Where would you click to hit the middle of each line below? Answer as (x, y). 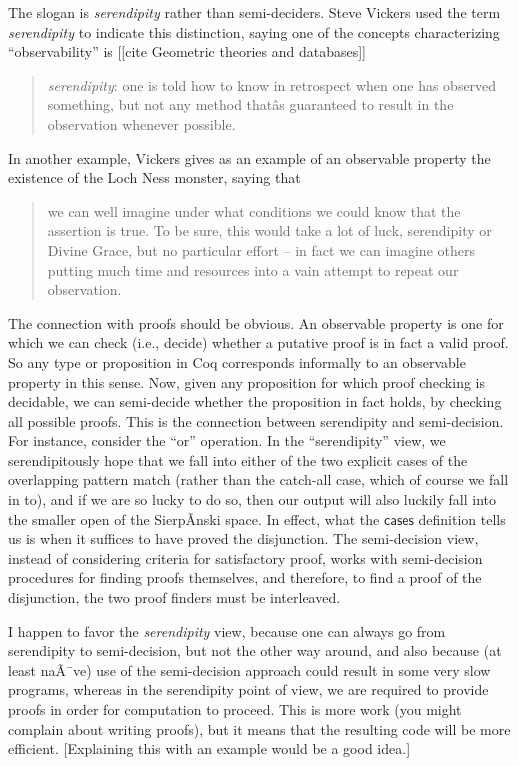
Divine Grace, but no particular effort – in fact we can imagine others (261, 249)
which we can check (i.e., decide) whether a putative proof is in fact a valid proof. (258, 342)
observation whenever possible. (141, 123)
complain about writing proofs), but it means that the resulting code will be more (259, 728)
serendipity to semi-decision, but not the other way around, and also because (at (255, 650)
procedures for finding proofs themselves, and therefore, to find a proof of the (245, 577)
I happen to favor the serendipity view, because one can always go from (227, 630)
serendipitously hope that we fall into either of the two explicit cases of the (238, 459)
